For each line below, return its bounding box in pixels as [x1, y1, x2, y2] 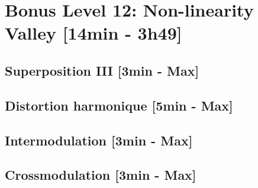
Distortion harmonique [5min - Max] [5, 96, 233, 114]
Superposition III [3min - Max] [5, 61, 199, 79]
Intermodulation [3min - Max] [5, 131, 193, 149]
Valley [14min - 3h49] [5, 21, 182, 45]
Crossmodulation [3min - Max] [5, 166, 196, 184]
